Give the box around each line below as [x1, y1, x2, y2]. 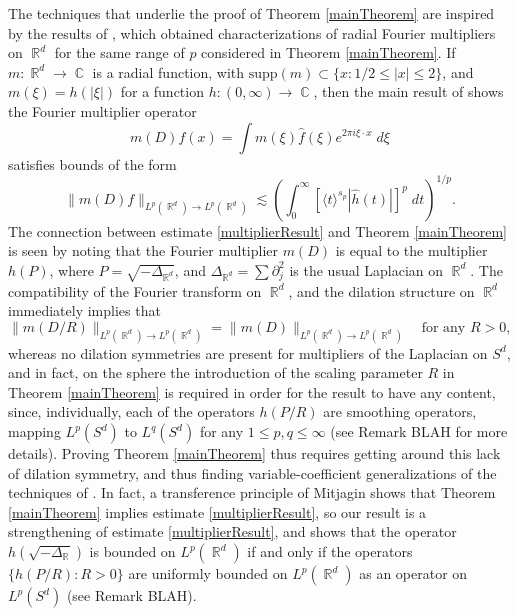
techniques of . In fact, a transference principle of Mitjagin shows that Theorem [8, 482, 496, 503]
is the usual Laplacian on [289, 259, 444, 280]
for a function [120, 81, 204, 102]
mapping [8, 421, 61, 442]
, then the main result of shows [313, 81, 504, 102]
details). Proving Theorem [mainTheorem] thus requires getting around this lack [8, 443, 501, 464]
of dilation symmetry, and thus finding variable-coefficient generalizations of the [8, 462, 497, 483]
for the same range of [54, 42, 185, 63]
